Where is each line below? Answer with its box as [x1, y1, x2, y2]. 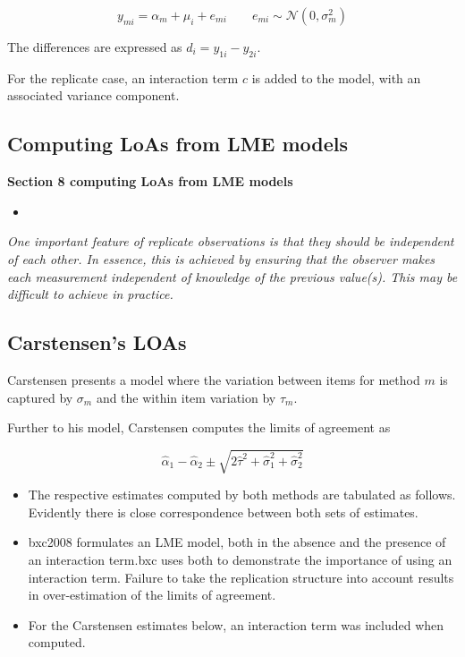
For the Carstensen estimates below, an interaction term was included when [28, 615, 444, 634]
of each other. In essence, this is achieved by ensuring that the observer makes [7, 249, 435, 268]
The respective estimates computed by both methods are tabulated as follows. [28, 485, 456, 504]
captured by [7, 388, 73, 406]
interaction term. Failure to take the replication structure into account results [28, 567, 454, 586]
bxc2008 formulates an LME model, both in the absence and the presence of [28, 533, 446, 551]
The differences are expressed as [7, 38, 182, 55]
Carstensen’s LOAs [7, 328, 187, 356]
